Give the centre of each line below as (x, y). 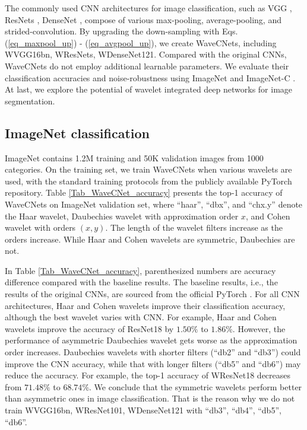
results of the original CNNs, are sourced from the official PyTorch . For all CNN (152, 294)
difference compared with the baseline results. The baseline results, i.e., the (141, 282)
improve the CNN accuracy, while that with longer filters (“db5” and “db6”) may (153, 363)
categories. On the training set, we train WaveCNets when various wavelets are (148, 169)
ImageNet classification (77, 133)
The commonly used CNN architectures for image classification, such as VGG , (148, 8)
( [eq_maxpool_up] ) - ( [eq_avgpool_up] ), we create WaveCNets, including (141, 42)
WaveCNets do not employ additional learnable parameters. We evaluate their (147, 66)
